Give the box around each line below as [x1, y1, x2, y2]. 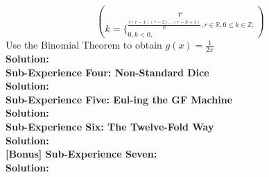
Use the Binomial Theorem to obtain [6, 37, 162, 52]
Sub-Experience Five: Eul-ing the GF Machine [6, 92, 233, 106]
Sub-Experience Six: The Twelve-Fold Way [6, 119, 214, 134]
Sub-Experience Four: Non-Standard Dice [6, 65, 209, 79]
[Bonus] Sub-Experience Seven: [6, 146, 157, 161]
